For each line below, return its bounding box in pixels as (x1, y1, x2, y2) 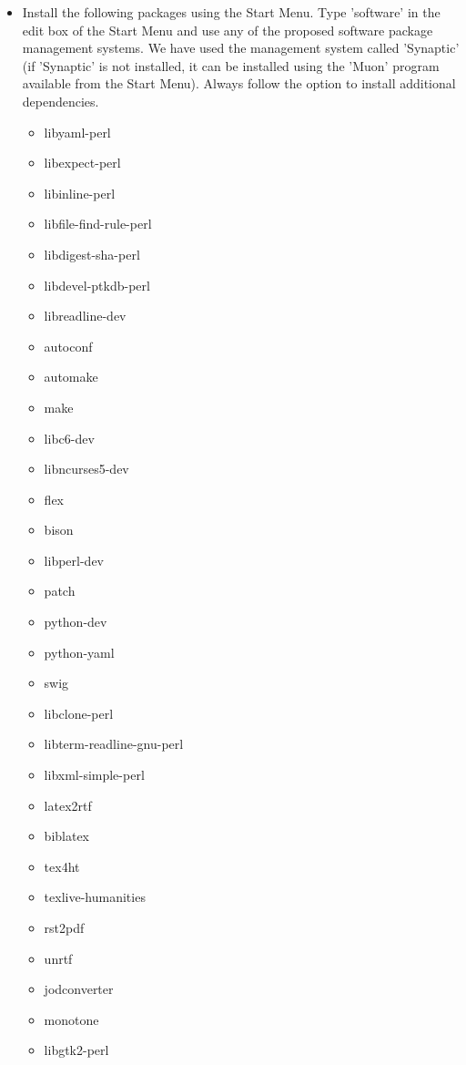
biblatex (44, 826, 89, 845)
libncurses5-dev (44, 459, 129, 478)
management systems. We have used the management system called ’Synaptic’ (22, 38, 460, 57)
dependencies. (22, 91, 99, 110)
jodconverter (44, 979, 114, 998)
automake (44, 367, 98, 386)
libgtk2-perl (44, 1040, 109, 1060)
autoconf (44, 336, 93, 355)
